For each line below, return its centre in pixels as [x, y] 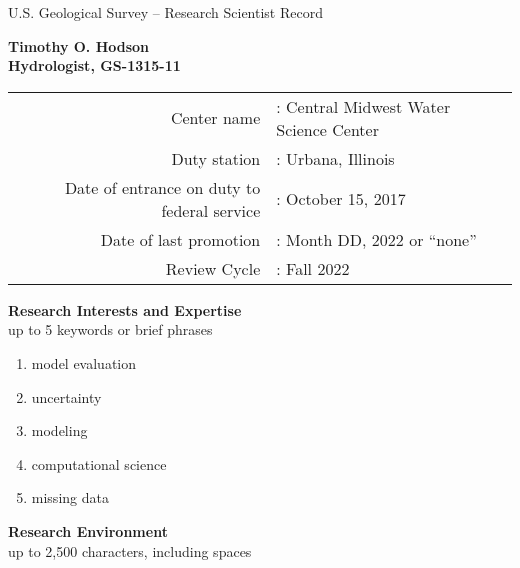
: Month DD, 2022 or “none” [376, 239]
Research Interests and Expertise [125, 309]
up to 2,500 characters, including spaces [130, 550]
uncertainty [66, 396]
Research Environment [88, 530]
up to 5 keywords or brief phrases [110, 329]
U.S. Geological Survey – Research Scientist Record [165, 12]
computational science [99, 463]
